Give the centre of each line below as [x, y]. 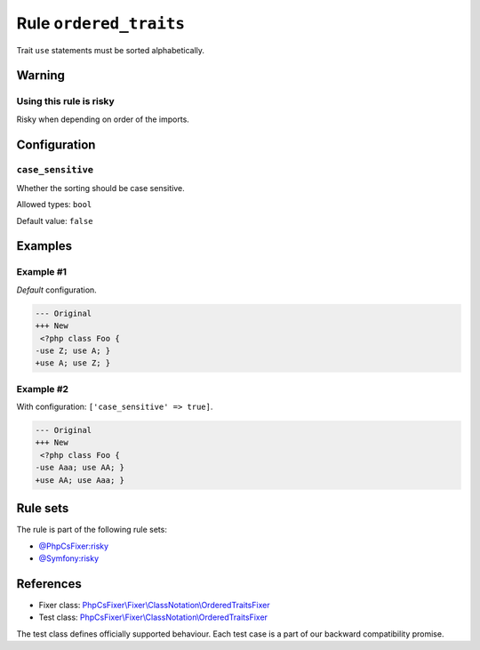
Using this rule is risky [65, 101]
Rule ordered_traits [101, 23]
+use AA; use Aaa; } [80, 480]
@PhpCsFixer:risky [74, 546]
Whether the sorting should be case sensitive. [101, 188]
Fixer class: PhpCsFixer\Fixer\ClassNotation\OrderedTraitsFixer [154, 605]
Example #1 [41, 272]
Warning [41, 76]
